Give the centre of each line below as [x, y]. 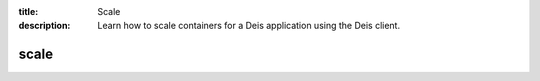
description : [44, 26]
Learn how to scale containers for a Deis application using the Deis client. [248, 26]
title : [28, 11]
